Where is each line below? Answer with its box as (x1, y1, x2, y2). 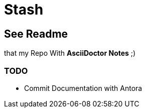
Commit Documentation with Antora (24, 83, 142, 92)
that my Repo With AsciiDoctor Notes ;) (4, 49, 136, 58)
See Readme (4, 27, 68, 40)
